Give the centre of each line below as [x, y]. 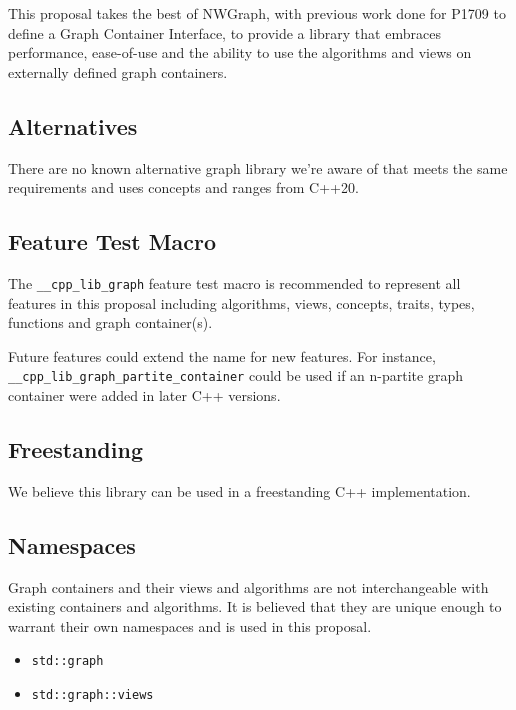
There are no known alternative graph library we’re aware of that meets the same [258, 167]
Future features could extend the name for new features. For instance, [222, 355]
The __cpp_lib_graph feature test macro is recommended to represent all [234, 282]
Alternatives [73, 125]
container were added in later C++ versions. [144, 395]
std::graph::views [92, 695]
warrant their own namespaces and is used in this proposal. [190, 625]
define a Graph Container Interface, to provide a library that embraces [224, 32]
